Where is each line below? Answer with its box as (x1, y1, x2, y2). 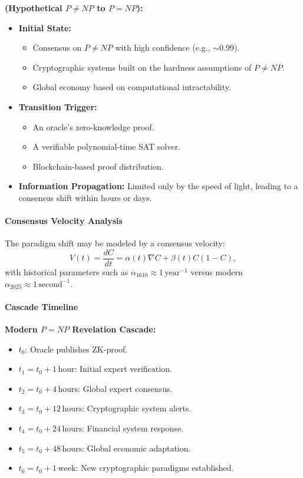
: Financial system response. (81, 421, 184, 434)
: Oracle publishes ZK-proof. (25, 342, 128, 355)
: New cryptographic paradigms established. (75, 461, 234, 474)
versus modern (190, 265, 243, 278)
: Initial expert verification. (74, 362, 172, 375)
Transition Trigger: (18, 100, 97, 113)
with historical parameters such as (5, 265, 129, 278)
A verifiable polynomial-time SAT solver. (32, 140, 180, 153)
